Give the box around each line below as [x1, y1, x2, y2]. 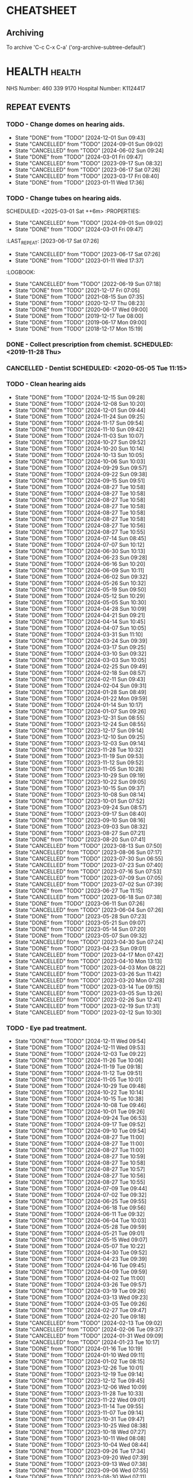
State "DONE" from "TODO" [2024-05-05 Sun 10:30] [14, 598, 147, 606]
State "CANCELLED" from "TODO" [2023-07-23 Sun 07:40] [14, 861, 164, 868]
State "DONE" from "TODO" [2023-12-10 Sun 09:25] [14, 733, 146, 741]
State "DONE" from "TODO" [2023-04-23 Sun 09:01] [14, 944, 147, 952]
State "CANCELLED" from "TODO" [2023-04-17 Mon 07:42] [14, 951, 164, 958]
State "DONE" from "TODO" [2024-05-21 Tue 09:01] [14, 1230, 145, 1237]
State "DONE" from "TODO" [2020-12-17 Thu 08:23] [14, 299, 146, 306]
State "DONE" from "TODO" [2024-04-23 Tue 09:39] [14, 1255, 147, 1263]
